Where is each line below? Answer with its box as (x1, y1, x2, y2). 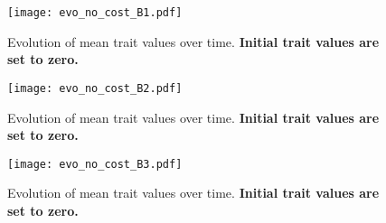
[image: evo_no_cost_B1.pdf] (7, 6, 183, 19)
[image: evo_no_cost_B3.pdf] (7, 157, 183, 171)
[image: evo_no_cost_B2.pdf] (7, 81, 183, 95)
